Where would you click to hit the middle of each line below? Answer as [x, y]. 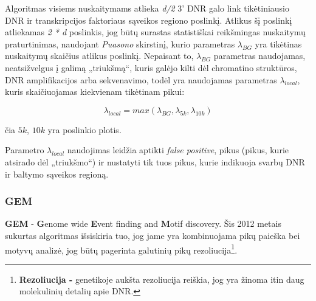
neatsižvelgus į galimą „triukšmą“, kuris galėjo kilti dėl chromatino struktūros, [151, 67]
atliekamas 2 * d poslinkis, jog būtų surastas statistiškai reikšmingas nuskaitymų [155, 32]
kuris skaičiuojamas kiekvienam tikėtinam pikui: [95, 92]
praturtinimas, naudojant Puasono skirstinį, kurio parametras [120, 43]
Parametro [25, 150]
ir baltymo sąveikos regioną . [57, 174]
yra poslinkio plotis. [84, 129]
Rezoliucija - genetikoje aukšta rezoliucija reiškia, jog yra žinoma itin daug [162, 279]
